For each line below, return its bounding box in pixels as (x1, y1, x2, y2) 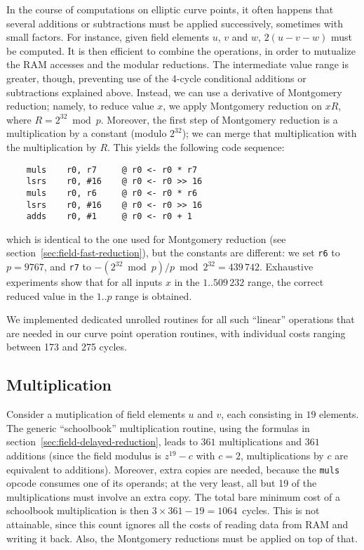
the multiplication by (6, 139, 97, 154)
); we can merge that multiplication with (182, 126, 357, 140)
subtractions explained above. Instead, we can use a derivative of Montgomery (6, 84, 342, 99)
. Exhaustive (259, 259, 314, 274)
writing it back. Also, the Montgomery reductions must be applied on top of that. (6, 530, 358, 545)
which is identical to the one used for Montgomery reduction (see (6, 231, 286, 246)
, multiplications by (241, 448, 324, 463)
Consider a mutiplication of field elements (6, 407, 185, 421)
